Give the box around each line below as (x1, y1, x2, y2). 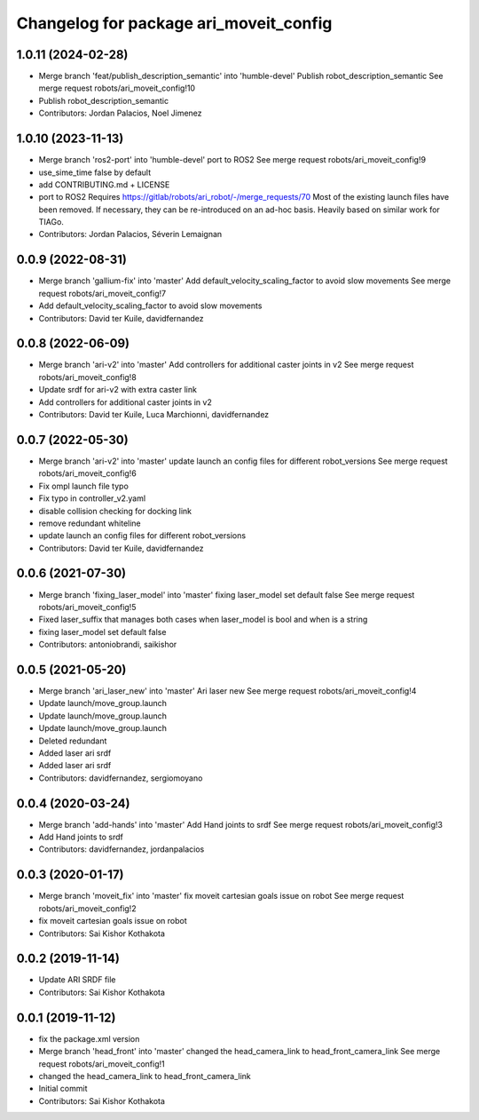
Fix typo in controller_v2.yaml (38, 493, 146, 504)
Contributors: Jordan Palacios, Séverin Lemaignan (38, 229, 223, 240)
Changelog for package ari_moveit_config (16, 13, 333, 33)
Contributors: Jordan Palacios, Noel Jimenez (38, 107, 203, 119)
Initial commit (38, 1084, 88, 1094)
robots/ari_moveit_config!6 (38, 468, 137, 479)
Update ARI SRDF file (38, 974, 116, 985)
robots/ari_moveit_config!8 (38, 371, 137, 382)
